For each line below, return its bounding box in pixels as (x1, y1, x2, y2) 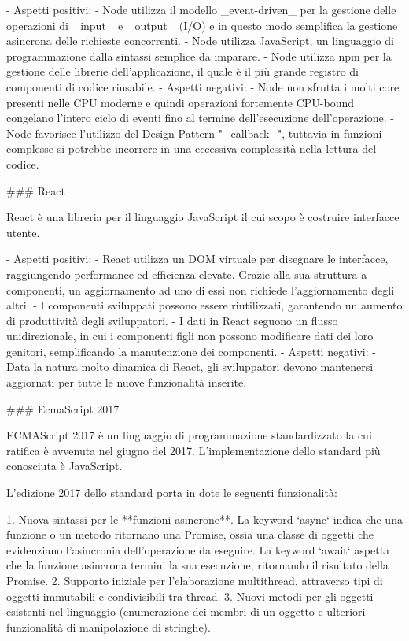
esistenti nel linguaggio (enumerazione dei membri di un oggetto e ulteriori (6, 603, 366, 620)
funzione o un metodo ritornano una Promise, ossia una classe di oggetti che (6, 526, 374, 543)
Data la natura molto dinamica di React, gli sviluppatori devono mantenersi (6, 358, 374, 375)
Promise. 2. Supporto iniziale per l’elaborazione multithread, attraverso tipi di (6, 572, 383, 588)
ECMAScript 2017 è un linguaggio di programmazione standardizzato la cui (6, 427, 372, 443)
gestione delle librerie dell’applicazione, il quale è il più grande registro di (6, 63, 359, 80)
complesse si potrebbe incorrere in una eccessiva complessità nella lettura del (6, 140, 377, 157)
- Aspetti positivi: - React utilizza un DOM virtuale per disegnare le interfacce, (6, 250, 389, 267)
